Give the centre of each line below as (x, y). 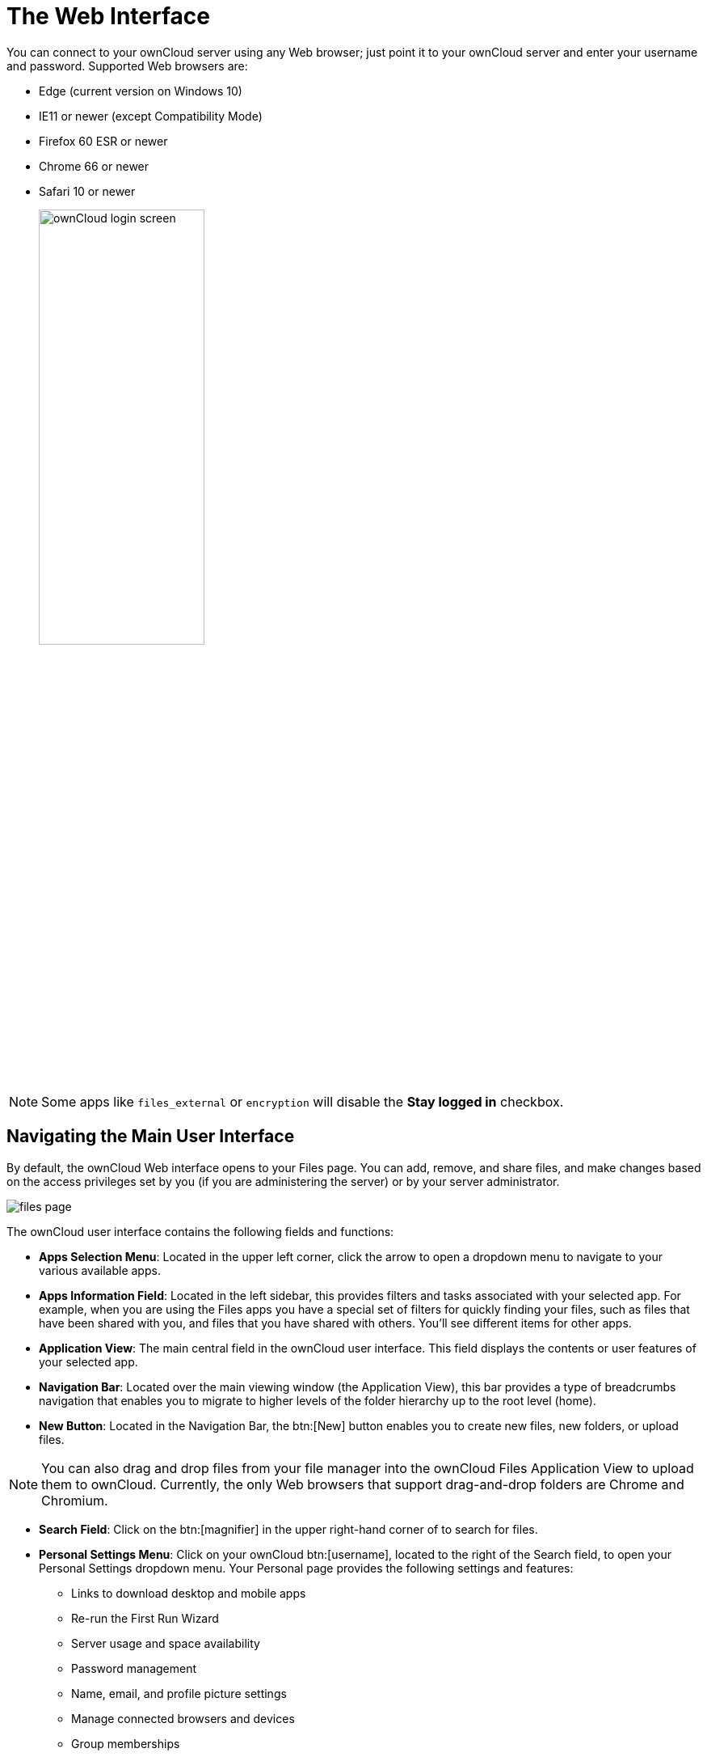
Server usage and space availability (166, 1643)
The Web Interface (108, 16)
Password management (134, 1668)
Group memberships (126, 1743)
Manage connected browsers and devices (183, 1718)
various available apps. (100, 1270)
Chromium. (75, 1500)
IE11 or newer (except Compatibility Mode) (151, 116)
